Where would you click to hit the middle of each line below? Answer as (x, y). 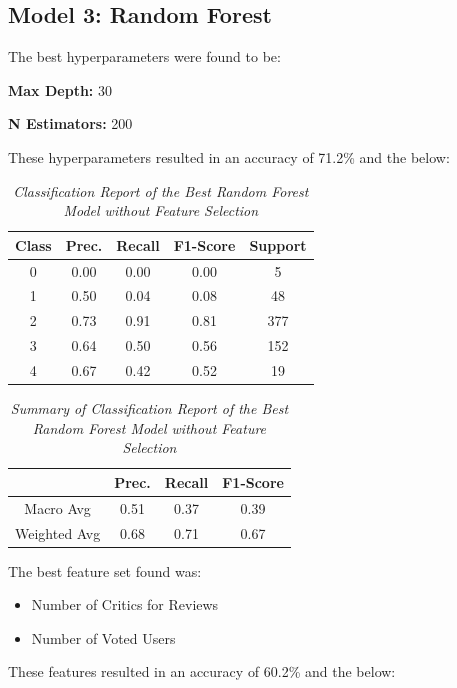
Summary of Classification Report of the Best (149, 408)
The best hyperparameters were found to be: (144, 56)
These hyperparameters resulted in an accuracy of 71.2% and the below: (229, 156)
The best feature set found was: (105, 570)
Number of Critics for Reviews (125, 604)
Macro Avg (57, 507)
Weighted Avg (58, 532)
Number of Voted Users (103, 637)
